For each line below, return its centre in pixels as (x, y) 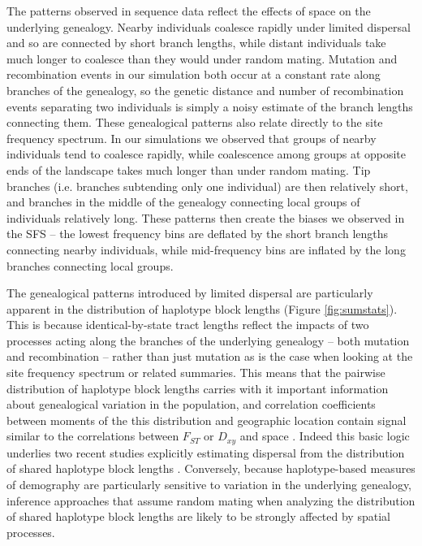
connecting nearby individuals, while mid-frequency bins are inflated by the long (206, 249)
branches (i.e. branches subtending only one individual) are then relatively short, (207, 186)
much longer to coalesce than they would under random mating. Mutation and (202, 58)
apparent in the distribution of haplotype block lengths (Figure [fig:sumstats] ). (202, 308)
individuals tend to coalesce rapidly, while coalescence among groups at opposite (207, 154)
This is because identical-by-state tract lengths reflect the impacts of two (188, 325)
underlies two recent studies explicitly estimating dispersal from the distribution (206, 452)
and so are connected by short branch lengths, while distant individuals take (196, 43)
